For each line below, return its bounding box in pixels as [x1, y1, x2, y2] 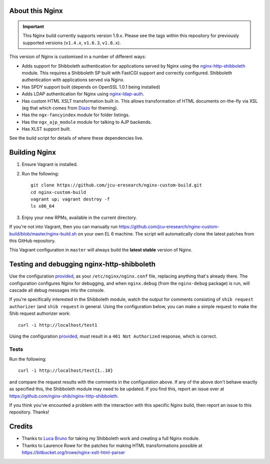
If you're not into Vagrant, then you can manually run [9, 223, 118, 230]
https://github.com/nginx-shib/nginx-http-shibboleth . [9, 393, 119, 399]
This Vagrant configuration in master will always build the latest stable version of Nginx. [9, 247, 192, 253]
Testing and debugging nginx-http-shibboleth [9, 260, 156, 269]
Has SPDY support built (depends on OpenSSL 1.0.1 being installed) [21, 84, 160, 90]
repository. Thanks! [9, 409, 49, 415]
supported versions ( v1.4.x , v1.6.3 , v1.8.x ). [22, 40, 121, 46]
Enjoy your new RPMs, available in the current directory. [21, 214, 137, 220]
